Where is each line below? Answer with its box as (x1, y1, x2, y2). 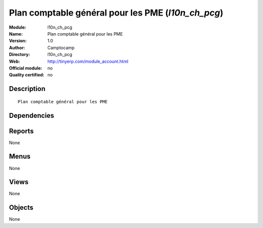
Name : (9, 31, 23, 37)
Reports (9, 127, 34, 135)
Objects (9, 204, 34, 212)
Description (9, 85, 46, 93)
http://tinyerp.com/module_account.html (47, 58, 129, 64)
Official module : (9, 65, 42, 71)
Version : (9, 38, 27, 44)
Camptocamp (47, 44, 75, 51)
